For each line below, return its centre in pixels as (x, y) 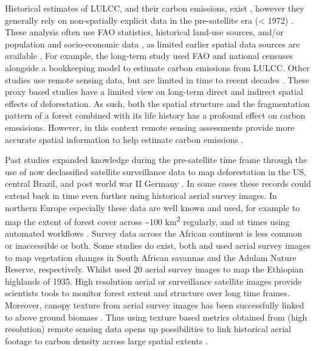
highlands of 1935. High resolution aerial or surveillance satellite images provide (153, 281)
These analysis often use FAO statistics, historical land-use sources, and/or (144, 32)
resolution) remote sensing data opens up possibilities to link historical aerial (148, 329)
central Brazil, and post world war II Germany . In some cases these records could (158, 183)
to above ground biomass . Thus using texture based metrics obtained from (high (156, 317)
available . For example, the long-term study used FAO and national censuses (149, 56)
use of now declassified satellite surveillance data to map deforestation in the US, (156, 171)
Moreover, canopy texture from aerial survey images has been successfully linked (155, 304)
